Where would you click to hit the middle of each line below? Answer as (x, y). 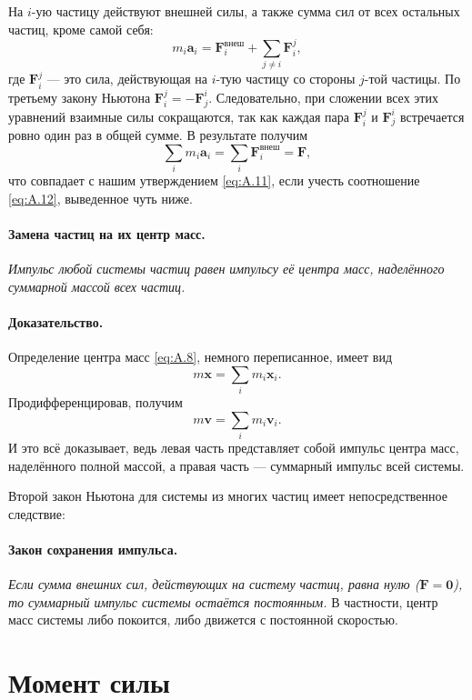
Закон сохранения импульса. (93, 550)
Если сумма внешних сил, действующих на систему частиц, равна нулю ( (214, 584)
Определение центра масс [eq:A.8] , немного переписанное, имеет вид (201, 357)
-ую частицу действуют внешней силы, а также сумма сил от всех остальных (246, 11)
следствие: (37, 513)
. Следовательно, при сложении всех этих (323, 97)
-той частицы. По (412, 79)
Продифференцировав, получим (95, 402)
